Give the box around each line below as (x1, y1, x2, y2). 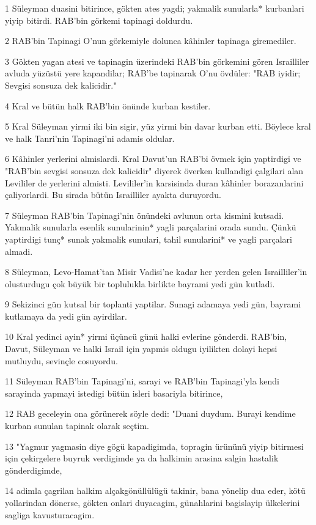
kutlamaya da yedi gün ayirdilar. (5, 309, 128, 322)
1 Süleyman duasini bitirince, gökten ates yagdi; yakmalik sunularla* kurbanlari (5, 2, 304, 14)
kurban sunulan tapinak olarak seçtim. (5, 419, 149, 432)
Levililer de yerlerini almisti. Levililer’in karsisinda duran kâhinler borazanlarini (5, 176, 304, 189)
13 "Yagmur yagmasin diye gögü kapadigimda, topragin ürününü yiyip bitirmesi (5, 439, 304, 452)
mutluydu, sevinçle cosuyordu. (5, 354, 118, 367)
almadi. (5, 244, 33, 257)
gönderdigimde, (5, 463, 62, 476)
